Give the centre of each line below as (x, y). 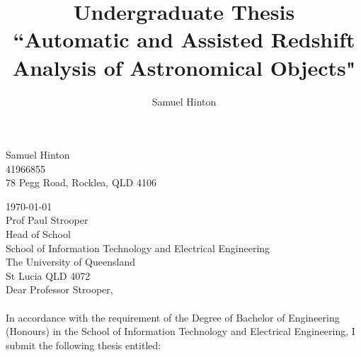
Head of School (38, 234)
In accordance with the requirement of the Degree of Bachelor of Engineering (173, 317)
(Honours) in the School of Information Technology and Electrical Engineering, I (180, 331)
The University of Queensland (70, 262)
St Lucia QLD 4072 (48, 275)
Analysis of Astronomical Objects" (184, 67)
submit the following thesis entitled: (84, 345)
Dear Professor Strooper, (59, 289)
